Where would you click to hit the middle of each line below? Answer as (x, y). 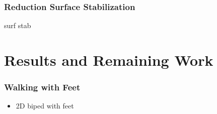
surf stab (18, 25)
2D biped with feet (45, 106)
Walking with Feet (42, 87)
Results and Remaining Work (109, 60)
